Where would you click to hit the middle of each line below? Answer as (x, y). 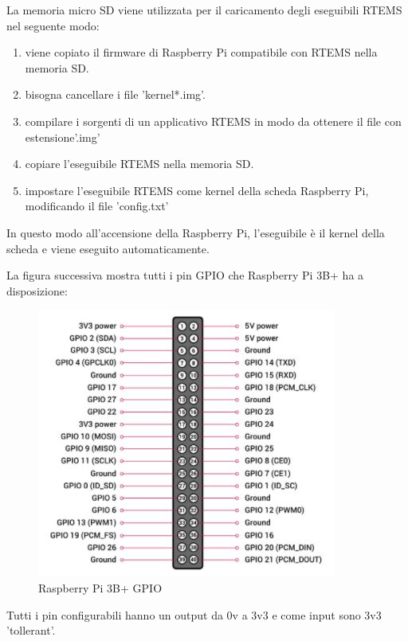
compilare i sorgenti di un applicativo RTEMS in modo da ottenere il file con (213, 121)
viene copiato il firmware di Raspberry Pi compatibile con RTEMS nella (201, 52)
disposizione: (37, 290)
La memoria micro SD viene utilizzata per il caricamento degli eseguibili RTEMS (204, 10)
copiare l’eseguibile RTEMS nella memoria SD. (139, 164)
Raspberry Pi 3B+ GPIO (100, 587)
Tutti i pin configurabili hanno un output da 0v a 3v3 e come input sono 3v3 (194, 614)
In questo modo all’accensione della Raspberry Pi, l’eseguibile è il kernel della (196, 232)
